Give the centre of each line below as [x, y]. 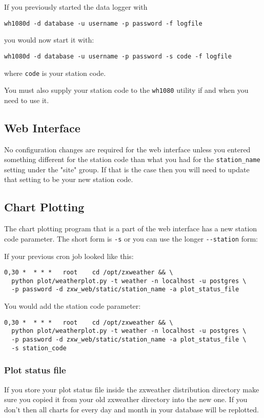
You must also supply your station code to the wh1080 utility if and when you [126, 90]
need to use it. [27, 100]
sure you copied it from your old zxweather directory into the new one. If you [126, 399]
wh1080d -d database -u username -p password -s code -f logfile [118, 56]
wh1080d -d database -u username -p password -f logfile [103, 23]
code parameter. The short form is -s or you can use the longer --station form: [131, 238]
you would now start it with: [49, 40]
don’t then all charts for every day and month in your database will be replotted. [131, 409]
